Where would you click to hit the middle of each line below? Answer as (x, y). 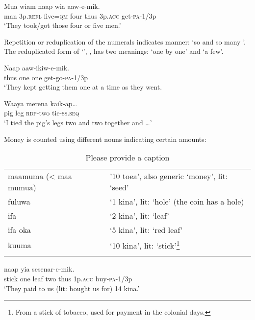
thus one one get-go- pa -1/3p (46, 77)
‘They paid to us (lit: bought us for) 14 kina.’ (72, 288)
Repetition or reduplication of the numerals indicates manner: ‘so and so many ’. (125, 41)
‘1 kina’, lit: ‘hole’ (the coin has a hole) (177, 202)
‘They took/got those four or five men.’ (63, 25)
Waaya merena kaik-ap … (41, 103)
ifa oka (20, 230)
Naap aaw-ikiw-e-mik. (37, 67)
